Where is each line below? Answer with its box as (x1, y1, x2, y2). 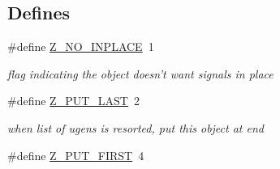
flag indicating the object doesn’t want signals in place (7, 65, 274, 82)
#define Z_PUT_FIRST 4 (7, 146, 144, 163)
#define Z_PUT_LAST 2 (7, 92, 140, 109)
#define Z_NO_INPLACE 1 (7, 38, 154, 55)
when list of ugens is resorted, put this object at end (7, 119, 264, 136)
